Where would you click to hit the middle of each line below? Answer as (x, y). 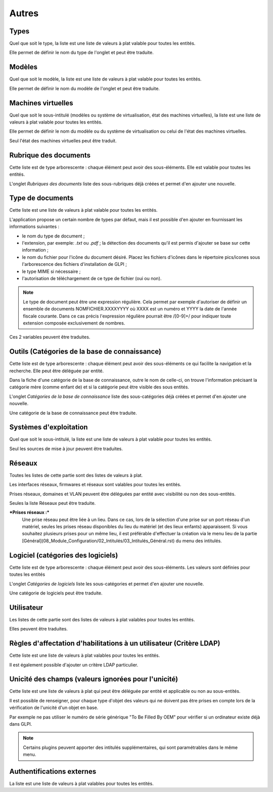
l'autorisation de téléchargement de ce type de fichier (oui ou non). (92, 278)
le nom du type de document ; (53, 236)
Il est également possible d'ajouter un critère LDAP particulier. (74, 665)
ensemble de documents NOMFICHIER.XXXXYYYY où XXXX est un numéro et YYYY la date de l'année (130, 309)
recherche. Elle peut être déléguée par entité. (57, 371)
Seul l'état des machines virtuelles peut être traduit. (63, 141)
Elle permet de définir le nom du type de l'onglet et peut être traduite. (81, 53)
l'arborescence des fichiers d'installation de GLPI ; (75, 264)
